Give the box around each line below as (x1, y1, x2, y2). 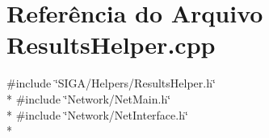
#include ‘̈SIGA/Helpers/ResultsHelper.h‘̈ (6, 75, 216, 91)
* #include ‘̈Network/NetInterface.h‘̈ (6, 106, 188, 123)
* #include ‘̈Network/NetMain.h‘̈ (6, 90, 171, 107)
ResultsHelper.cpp (6, 28, 216, 61)
